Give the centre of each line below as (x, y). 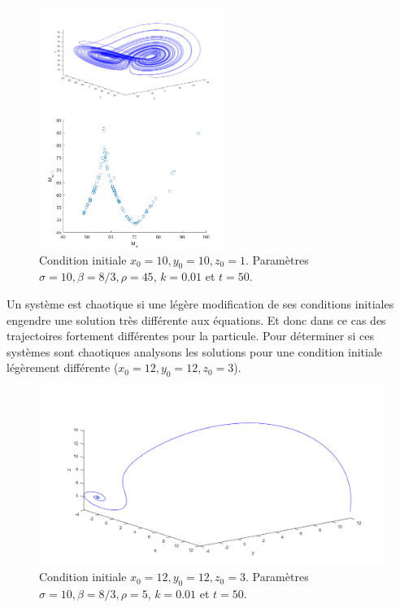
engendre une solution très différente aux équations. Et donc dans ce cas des (196, 319)
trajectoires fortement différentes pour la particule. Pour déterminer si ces (190, 336)
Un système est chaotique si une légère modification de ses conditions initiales (200, 304)
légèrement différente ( (63, 367)
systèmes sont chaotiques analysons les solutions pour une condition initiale (195, 351)
